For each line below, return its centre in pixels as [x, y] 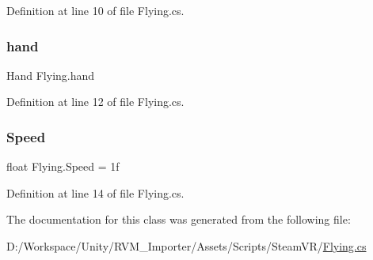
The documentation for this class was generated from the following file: [179, 219]
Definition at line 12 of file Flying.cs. [95, 102]
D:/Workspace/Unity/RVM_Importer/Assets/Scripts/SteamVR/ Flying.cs [186, 246]
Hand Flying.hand [51, 75]
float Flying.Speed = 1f [63, 166]
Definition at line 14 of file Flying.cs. [95, 192]
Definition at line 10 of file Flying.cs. [95, 10]
